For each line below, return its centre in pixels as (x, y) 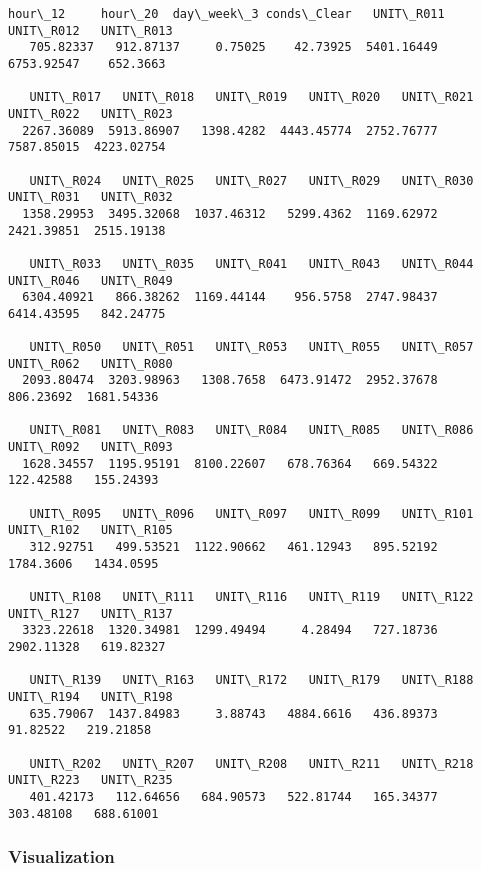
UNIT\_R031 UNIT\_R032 (90, 197)
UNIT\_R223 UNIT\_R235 (90, 780)
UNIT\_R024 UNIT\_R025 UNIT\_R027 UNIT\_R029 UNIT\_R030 (251, 180)
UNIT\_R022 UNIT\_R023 (90, 113)
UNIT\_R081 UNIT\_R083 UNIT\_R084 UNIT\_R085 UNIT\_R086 (251, 430)
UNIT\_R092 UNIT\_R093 (90, 447)
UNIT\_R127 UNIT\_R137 (90, 613)
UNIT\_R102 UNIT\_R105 (90, 530)
